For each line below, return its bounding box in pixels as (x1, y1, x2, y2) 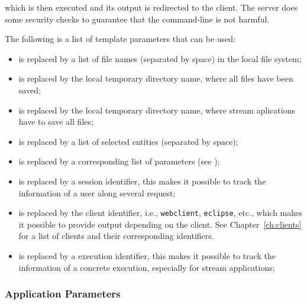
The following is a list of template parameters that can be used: (5, 33, 236, 45)
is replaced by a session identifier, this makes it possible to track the (18, 174, 266, 187)
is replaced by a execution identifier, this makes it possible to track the (18, 249, 276, 261)
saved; (18, 83, 41, 96)
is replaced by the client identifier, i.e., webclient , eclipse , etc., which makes (18, 206, 302, 219)
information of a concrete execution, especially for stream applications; (18, 261, 275, 273)
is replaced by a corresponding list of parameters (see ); (18, 155, 220, 167)
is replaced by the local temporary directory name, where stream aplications (18, 104, 295, 116)
